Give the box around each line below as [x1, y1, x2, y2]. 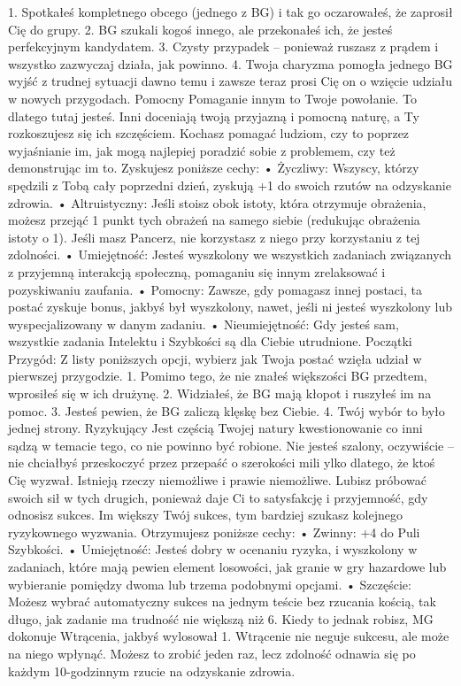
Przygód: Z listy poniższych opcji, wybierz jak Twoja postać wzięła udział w [8, 349, 422, 367]
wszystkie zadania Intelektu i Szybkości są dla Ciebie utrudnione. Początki [8, 332, 412, 351]
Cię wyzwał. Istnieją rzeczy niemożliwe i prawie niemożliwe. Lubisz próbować [8, 471, 426, 489]
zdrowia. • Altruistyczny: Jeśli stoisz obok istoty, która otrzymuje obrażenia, [8, 193, 426, 212]
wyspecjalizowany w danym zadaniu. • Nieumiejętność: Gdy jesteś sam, [8, 314, 399, 333]
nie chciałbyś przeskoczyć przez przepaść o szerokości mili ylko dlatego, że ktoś [8, 453, 435, 472]
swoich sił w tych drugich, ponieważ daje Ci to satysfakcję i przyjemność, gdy [8, 488, 428, 506]
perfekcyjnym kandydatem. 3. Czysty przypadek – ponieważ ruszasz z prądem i [8, 37, 439, 56]
